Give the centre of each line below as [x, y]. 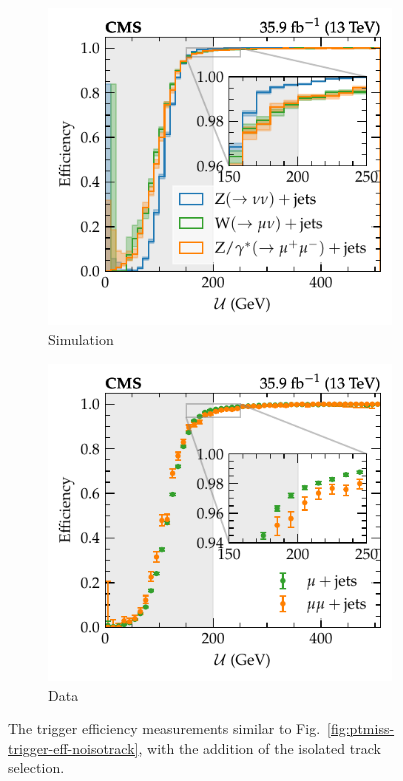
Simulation [81, 338]
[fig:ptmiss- [361, 728]
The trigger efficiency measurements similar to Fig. [164, 728]
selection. [36, 767]
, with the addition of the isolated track [259, 747]
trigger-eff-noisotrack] [73, 747]
